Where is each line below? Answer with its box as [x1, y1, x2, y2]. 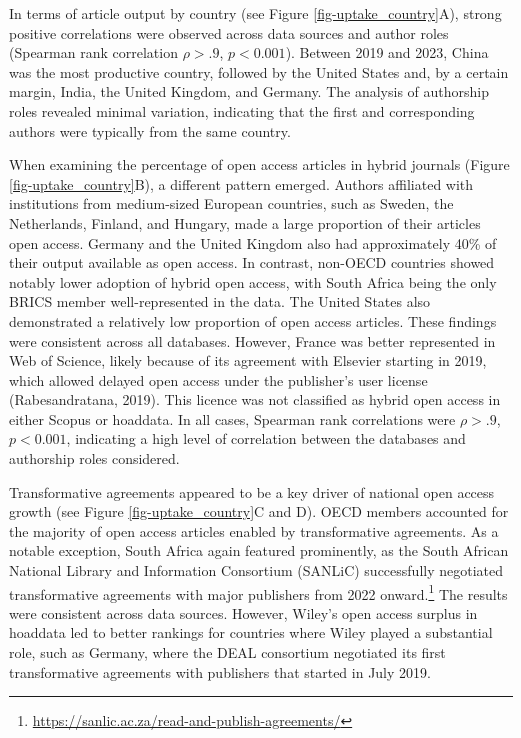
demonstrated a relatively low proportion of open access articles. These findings [9, 310, 497, 331]
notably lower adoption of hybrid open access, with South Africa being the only [9, 271, 497, 292]
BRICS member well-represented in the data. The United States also [9, 291, 431, 312]
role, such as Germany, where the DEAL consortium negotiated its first [9, 642, 446, 663]
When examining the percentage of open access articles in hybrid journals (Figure [9, 154, 510, 175]
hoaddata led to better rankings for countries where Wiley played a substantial [9, 622, 493, 643]
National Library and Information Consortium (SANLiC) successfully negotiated [9, 560, 504, 581]
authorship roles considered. [9, 448, 180, 469]
